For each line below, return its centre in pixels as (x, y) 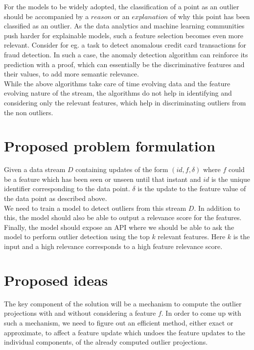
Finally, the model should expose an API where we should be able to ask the (119, 227)
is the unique (231, 179)
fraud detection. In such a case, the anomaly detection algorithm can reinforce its (126, 54)
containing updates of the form (122, 169)
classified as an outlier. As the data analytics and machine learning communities (124, 26)
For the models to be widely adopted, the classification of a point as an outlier (122, 6)
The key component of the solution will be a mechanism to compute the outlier (123, 303)
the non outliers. (29, 112)
